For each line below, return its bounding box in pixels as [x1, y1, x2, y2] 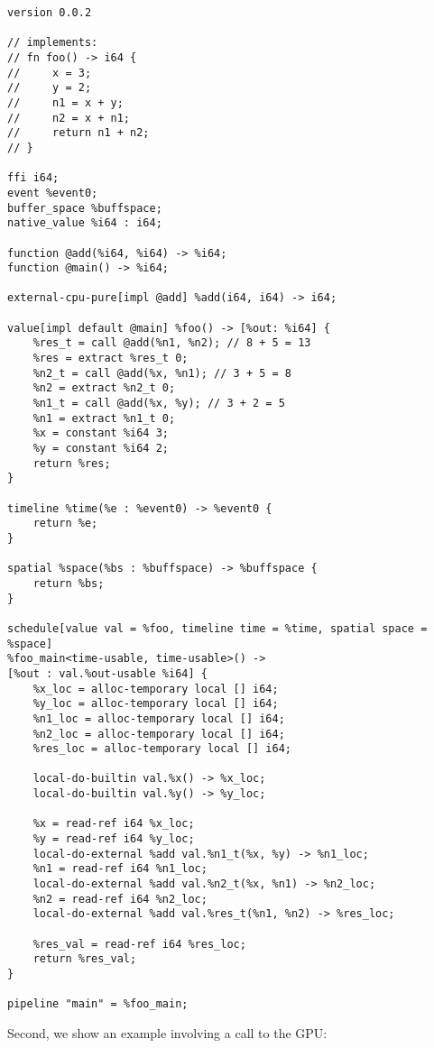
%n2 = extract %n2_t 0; [32, 382, 176, 395]
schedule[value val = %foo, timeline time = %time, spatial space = [7, 621, 428, 635]
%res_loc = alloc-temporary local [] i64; [32, 742, 291, 756]
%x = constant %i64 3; [32, 427, 169, 440]
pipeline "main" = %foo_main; [7, 997, 189, 1011]
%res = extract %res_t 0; [32, 352, 189, 365]
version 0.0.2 [7, 6, 92, 19]
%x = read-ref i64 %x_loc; [32, 817, 195, 831]
